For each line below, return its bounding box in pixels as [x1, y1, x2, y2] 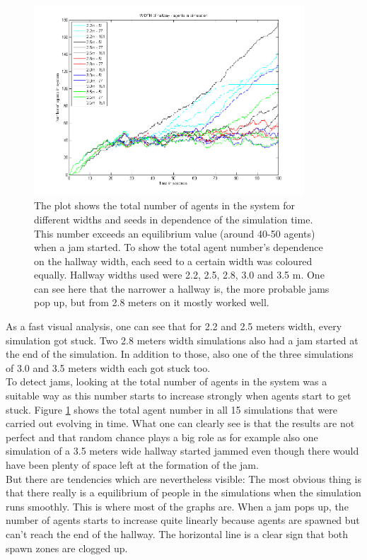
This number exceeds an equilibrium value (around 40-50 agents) [34, 226, 315, 240]
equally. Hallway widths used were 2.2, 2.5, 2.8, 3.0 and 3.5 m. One [34, 267, 325, 282]
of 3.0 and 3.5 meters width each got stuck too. [6, 360, 211, 375]
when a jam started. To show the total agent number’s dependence [34, 240, 323, 255]
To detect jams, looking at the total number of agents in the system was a [6, 374, 327, 389]
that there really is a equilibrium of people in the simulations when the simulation [6, 485, 361, 500]
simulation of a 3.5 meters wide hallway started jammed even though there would [6, 443, 359, 458]
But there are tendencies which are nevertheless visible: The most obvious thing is [6, 471, 361, 486]
